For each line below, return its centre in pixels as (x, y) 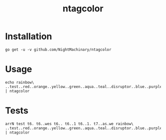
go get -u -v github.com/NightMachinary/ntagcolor (58, 49)
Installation (29, 36)
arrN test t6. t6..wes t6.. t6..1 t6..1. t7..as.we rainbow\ (69, 124)
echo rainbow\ (20, 82)
